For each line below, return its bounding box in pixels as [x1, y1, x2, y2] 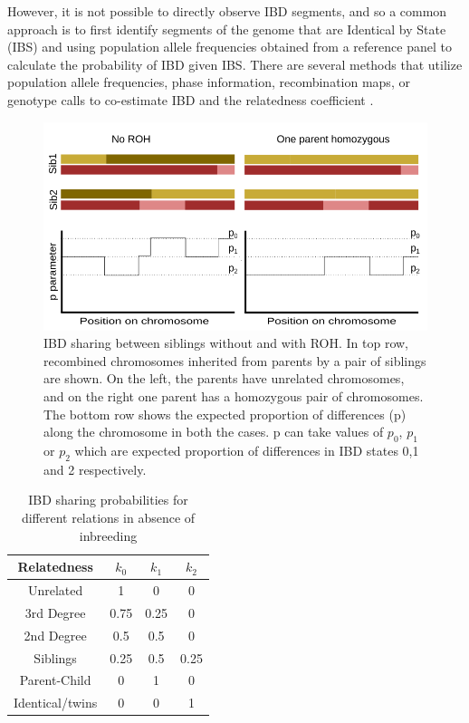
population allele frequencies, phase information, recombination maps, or [7, 72, 410, 92]
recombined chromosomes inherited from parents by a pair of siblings [43, 351, 426, 370]
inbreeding [79, 525, 138, 545]
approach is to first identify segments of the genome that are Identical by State [7, 19, 446, 38]
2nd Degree [24, 625, 87, 644]
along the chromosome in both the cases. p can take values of [43, 422, 384, 441]
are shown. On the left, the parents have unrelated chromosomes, [43, 369, 405, 388]
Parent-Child [19, 670, 91, 689]
